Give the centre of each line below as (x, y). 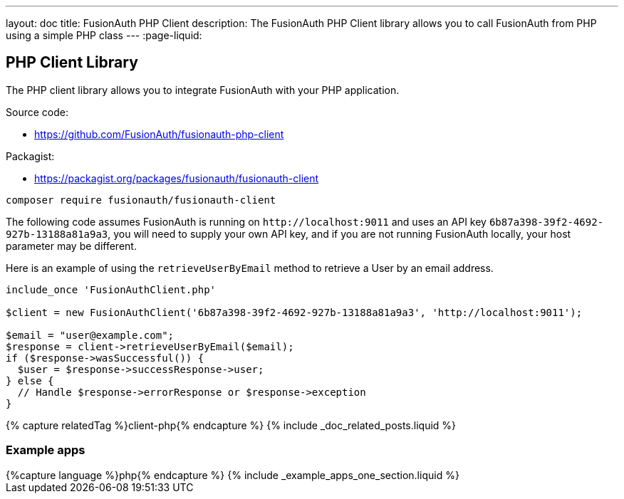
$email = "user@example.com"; (90, 335)
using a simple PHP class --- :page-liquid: (104, 35)
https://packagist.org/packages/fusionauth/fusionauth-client (177, 178)
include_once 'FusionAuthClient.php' (111, 289)
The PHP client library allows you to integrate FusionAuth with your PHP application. (203, 90)
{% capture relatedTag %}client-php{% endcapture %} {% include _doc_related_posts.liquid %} (231, 425)
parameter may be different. (71, 246)
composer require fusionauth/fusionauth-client (141, 200)
